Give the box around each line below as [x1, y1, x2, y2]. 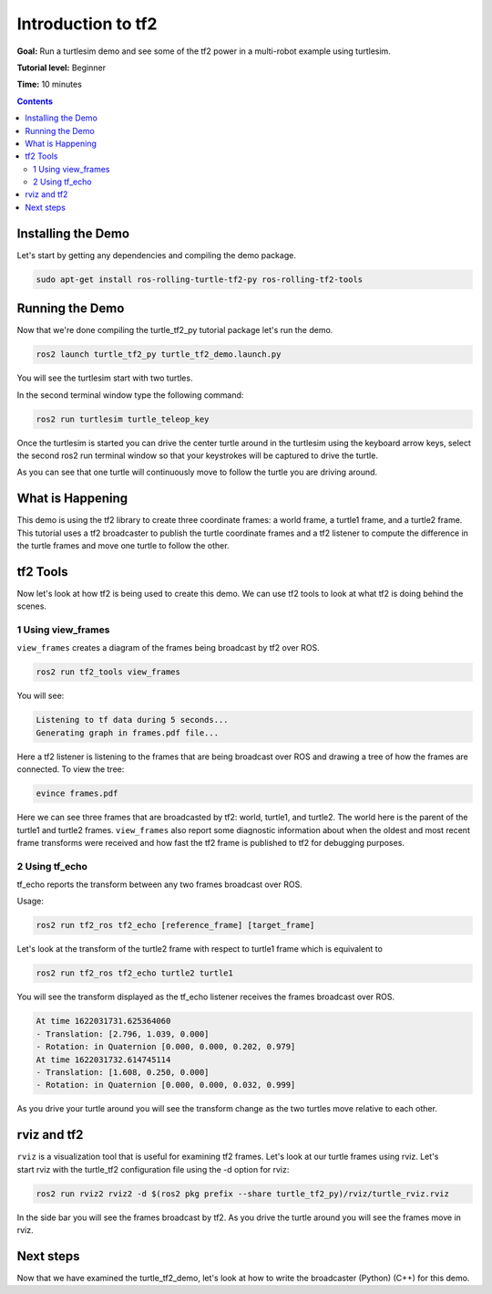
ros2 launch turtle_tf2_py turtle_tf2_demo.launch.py [36, 350, 282, 360]
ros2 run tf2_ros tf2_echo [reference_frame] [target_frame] [36, 920, 315, 931]
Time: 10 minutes [16, 78, 82, 90]
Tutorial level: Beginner [16, 62, 107, 73]
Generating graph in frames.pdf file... [36, 727, 219, 738]
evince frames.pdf [36, 788, 118, 798]
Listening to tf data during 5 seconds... [36, 715, 229, 725]
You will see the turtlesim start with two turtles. [16, 372, 193, 383]
